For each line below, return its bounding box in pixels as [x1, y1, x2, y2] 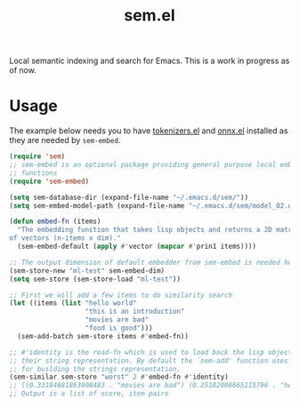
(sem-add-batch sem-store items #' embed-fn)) [17, 331, 190, 340]
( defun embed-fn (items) [9, 217, 101, 227]
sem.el [124, 5, 175, 26]
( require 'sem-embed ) [9, 177, 90, 186]
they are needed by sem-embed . [9, 135, 121, 146]
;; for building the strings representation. [9, 364, 181, 373]
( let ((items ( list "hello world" [9, 299, 138, 307]
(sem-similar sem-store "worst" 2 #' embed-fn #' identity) [9, 372, 229, 382]
